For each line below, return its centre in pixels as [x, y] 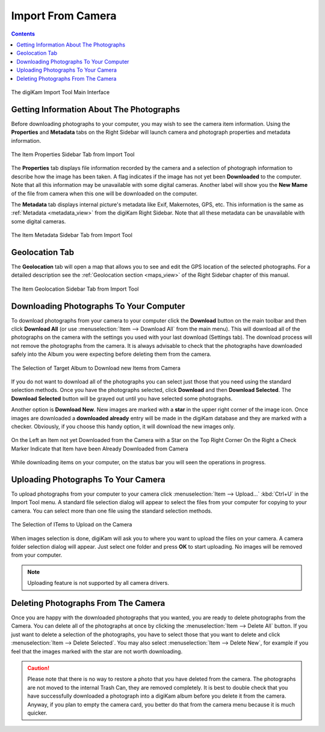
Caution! [39, 668]
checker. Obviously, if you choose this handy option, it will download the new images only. [123, 426]
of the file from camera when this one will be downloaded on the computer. [104, 194]
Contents [23, 34]
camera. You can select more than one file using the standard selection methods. [112, 511]
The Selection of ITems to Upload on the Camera [72, 525]
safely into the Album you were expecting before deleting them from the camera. [111, 354]
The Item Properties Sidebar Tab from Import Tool [73, 154]
